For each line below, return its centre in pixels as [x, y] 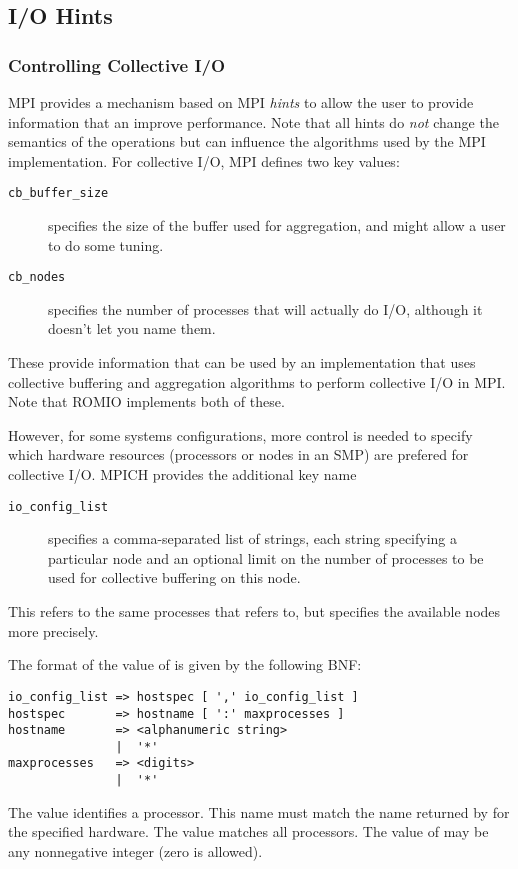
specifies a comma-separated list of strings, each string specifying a [253, 538]
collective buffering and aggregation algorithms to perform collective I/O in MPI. [257, 381]
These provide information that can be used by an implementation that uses [242, 362]
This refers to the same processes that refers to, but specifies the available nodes [254, 611]
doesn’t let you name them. [132, 328]
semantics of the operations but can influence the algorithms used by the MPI [247, 141]
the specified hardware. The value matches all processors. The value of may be [248, 831]
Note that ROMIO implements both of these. [146, 401]
